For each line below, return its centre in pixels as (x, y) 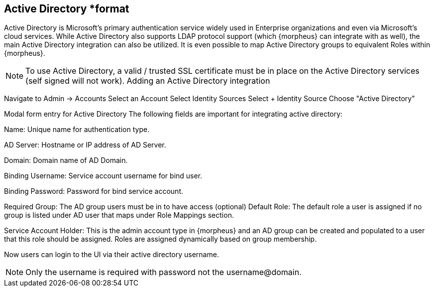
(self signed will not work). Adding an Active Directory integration (148, 81)
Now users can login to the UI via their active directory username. (111, 255)
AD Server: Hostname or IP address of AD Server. (85, 145)
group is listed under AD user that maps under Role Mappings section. (119, 215)
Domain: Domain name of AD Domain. (66, 160)
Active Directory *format (67, 9)
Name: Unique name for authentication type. (77, 130)
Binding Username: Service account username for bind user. (103, 176)
